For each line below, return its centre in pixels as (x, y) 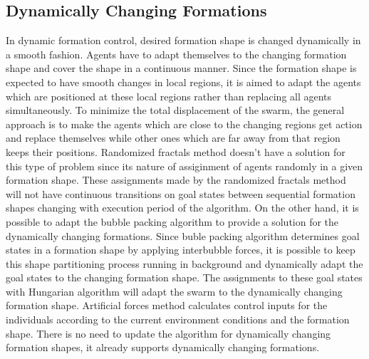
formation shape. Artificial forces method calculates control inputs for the (167, 305)
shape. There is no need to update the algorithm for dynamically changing (168, 333)
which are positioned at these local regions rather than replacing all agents (169, 96)
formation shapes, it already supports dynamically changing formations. (163, 347)
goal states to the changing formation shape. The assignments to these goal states (184, 277)
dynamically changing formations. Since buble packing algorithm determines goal (183, 235)
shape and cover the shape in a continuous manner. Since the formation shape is (181, 68)
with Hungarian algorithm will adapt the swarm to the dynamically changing (174, 291)
